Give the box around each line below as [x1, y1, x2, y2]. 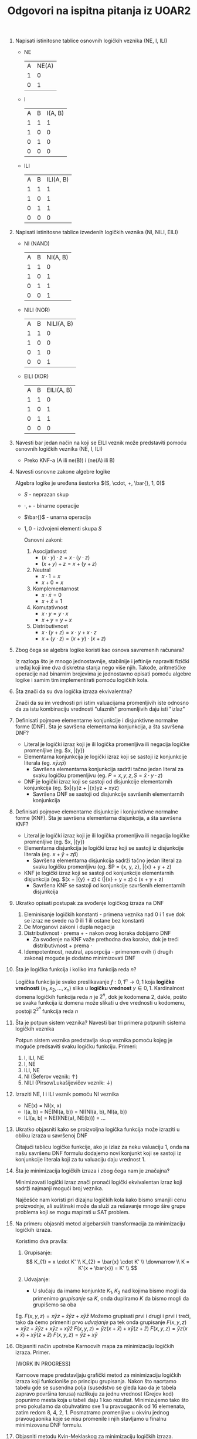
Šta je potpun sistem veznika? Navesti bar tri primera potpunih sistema [15, 1019, 186, 1026]
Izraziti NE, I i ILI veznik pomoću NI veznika [15, 1090, 119, 1097]
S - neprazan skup [23, 491, 69, 498]
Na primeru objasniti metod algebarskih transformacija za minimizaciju [15, 1220, 185, 1227]
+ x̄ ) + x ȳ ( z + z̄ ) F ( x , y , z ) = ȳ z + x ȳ [15, 1331, 98, 1338]
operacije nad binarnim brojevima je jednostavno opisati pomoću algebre [15, 670, 192, 677]
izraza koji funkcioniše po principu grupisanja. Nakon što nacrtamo [15, 1377, 176, 1384]
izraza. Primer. [15, 1349, 50, 1356]
